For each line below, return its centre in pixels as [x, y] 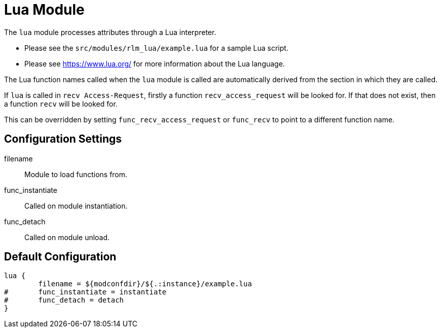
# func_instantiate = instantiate [85, 292]
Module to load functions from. [76, 174]
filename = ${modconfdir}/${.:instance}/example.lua [145, 284]
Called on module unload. [67, 237]
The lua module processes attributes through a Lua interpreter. [110, 32]
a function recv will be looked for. [61, 104]
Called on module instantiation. [76, 206]
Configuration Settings [63, 139]
